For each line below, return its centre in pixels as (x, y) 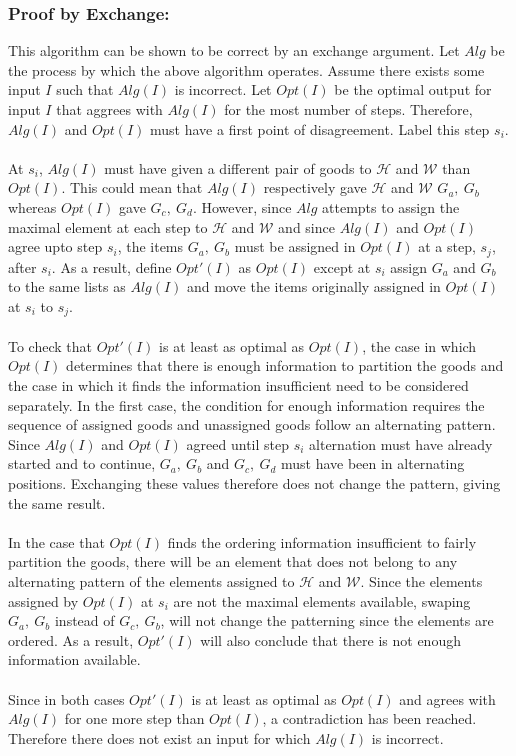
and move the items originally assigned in (314, 286)
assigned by (43, 600)
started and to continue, (82, 463)
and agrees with (447, 698)
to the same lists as (67, 286)
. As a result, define (111, 266)
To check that (50, 345)
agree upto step (55, 246)
